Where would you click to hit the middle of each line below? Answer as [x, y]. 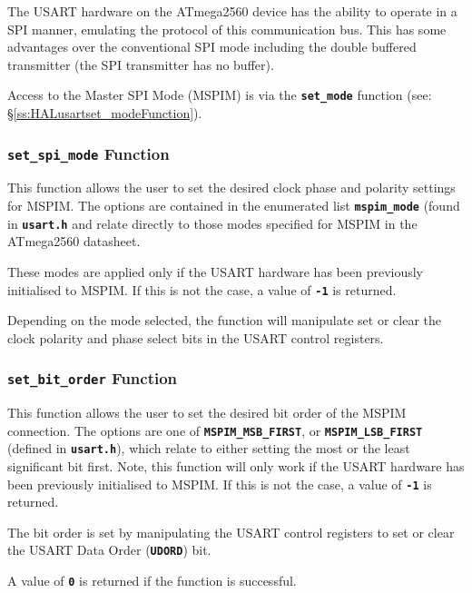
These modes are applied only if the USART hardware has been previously [215, 271]
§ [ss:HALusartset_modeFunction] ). [105, 113]
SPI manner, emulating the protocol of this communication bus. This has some [227, 29]
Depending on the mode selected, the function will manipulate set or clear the [224, 320]
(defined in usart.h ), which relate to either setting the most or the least [209, 448]
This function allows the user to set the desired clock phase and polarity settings [231, 188]
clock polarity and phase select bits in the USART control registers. [196, 337]
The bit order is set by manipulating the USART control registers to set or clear [231, 532]
